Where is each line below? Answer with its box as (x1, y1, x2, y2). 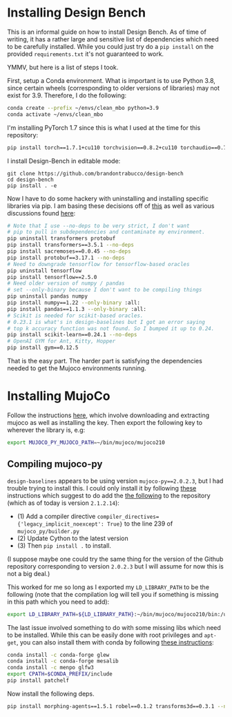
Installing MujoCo (7, 388, 110, 404)
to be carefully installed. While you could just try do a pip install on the (7, 42, 214, 50)
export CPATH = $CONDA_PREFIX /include (7, 671, 113, 678)
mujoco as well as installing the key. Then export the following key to (7, 419, 202, 426)
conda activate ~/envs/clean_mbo (7, 111, 104, 118)
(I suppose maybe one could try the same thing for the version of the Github (7, 555, 224, 563)
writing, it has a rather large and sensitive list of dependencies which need (7, 35, 219, 43)
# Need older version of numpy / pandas (7, 280, 126, 287)
